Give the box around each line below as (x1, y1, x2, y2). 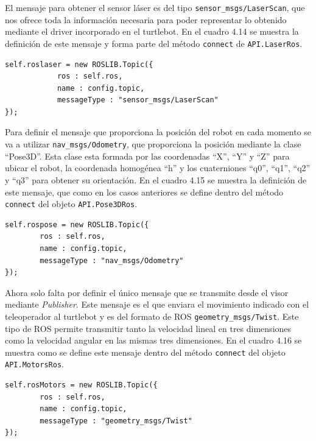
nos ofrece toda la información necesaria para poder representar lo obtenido (5, 13, 287, 26)
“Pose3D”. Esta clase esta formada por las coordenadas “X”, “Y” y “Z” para (5, 149, 290, 162)
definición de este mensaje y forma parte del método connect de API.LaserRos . (5, 37, 303, 49)
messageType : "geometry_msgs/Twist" (40, 416, 192, 425)
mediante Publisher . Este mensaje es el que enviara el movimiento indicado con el (5, 298, 309, 311)
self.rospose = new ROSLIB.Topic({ (5, 220, 149, 229)
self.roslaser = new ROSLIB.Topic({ (5, 60, 153, 69)
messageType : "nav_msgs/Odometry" (40, 256, 184, 265)
